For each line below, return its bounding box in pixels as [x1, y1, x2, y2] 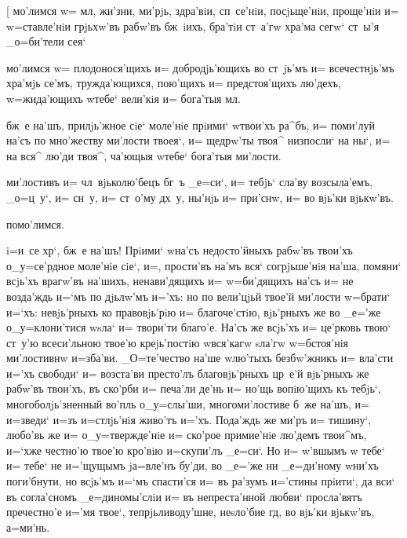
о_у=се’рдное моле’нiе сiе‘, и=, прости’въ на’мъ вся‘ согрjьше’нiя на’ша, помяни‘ [6, 257, 402, 273]
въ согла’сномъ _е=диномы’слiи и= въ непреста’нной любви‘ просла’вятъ [6, 488, 362, 504]
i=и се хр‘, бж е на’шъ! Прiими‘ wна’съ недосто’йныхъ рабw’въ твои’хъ [6, 242, 353, 258]
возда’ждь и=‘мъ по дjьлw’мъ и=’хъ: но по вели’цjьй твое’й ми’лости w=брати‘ [6, 287, 391, 304]
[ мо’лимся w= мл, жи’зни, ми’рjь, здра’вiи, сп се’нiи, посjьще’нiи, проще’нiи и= [6, 2, 399, 18]
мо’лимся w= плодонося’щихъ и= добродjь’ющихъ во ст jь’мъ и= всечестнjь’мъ [6, 59, 394, 75]
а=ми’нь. [6, 518, 50, 535]
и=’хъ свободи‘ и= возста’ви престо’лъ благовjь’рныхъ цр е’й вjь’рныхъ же [6, 364, 369, 381]
